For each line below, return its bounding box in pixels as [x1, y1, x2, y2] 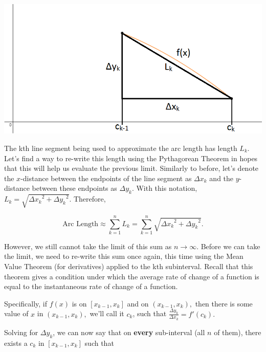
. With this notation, [131, 183, 197, 193]
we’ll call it [90, 308, 124, 319]
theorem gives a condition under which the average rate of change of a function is [4, 271, 259, 281]
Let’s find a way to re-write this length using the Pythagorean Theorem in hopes [4, 152, 258, 163]
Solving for [4, 326, 38, 337]
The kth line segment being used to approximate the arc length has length [4, 142, 237, 153]
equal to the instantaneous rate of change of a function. [4, 281, 178, 292]
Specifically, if [4, 298, 48, 309]
